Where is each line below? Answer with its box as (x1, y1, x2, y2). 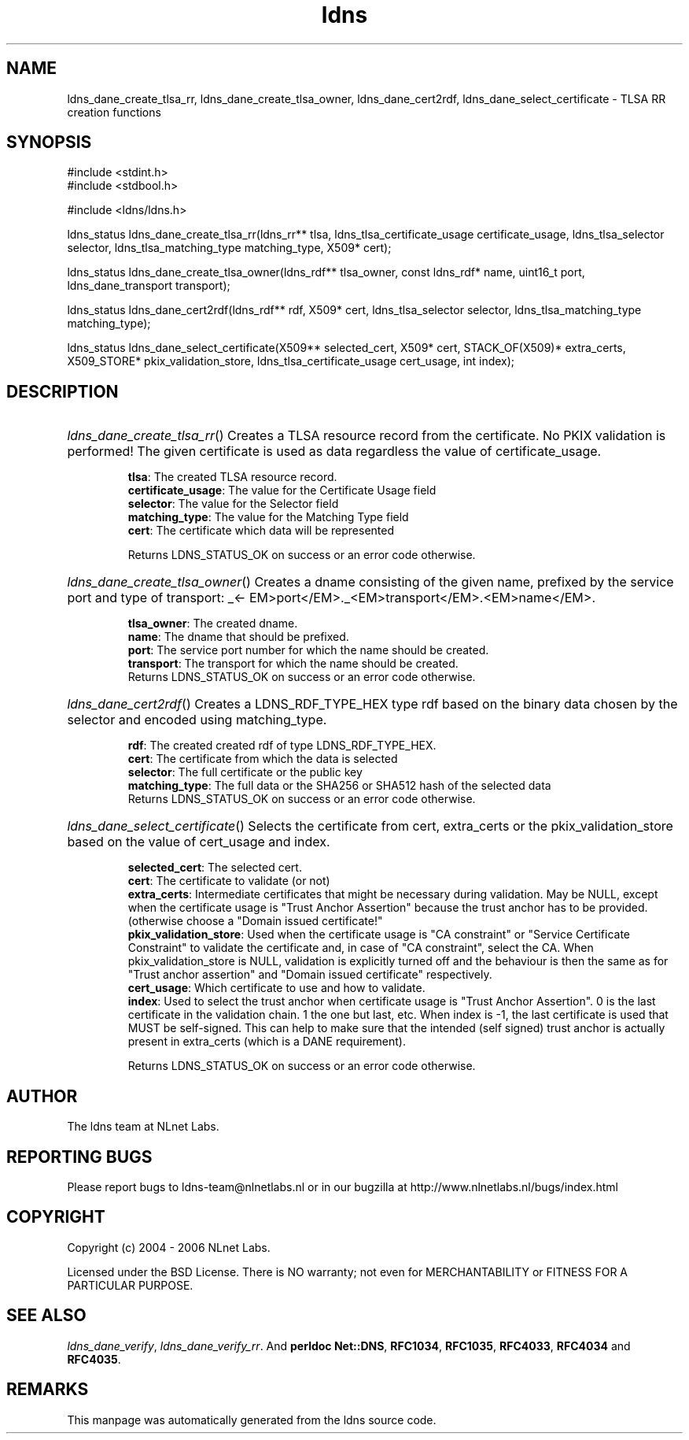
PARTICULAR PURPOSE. (67, 1278, 193, 1292)
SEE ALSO (6, 1305, 87, 1326)
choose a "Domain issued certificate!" (186, 914, 383, 928)
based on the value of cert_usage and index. (67, 834, 330, 850)
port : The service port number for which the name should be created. (127, 643, 489, 657)
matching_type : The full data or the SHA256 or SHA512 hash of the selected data (127, 779, 551, 793)
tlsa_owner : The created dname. (127, 616, 298, 631)
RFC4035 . (67, 1352, 121, 1366)
